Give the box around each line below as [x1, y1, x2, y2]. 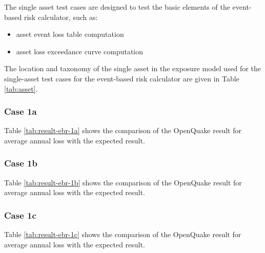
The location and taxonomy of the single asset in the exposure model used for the [4, 63, 261, 74]
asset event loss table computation [16, 29, 124, 39]
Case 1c [4, 208, 36, 221]
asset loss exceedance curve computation [16, 46, 144, 56]
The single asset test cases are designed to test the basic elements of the [4, 2, 230, 12]
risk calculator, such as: [24, 11, 98, 22]
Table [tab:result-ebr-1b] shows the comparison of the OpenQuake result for [4, 177, 242, 187]
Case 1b [4, 157, 37, 170]
